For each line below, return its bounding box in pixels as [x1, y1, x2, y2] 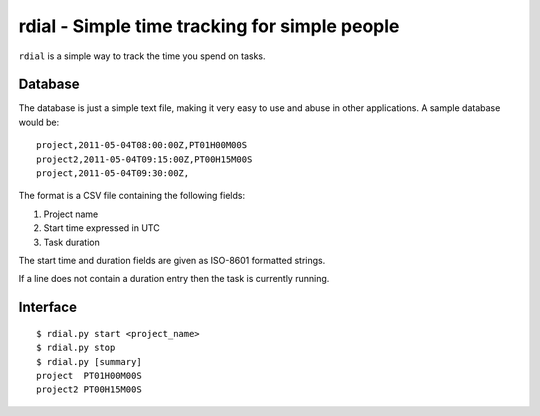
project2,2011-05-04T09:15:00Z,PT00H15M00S [36, 153, 253, 165]
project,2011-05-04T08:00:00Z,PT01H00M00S [36, 140, 248, 151]
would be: [18, 116, 60, 128]
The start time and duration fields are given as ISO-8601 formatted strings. [18, 254, 326, 266]
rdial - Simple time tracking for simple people [18, 15, 400, 37]
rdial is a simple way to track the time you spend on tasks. [18, 50, 266, 62]
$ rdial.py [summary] [36, 356, 142, 367]
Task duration [43, 236, 100, 248]
